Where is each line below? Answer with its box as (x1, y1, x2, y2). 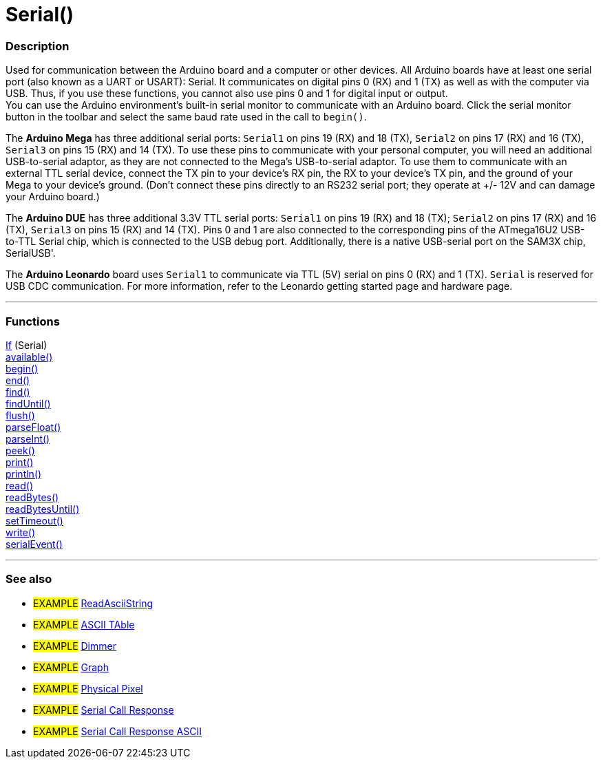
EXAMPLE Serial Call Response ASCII (33, 725, 202, 737)
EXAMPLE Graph (33, 661, 109, 673)
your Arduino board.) (6, 191, 100, 203)
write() (6, 526, 36, 538)
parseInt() (6, 432, 50, 445)
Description (6, 39, 70, 53)
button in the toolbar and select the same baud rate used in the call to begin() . (6, 111, 367, 123)
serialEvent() (6, 538, 63, 550)
